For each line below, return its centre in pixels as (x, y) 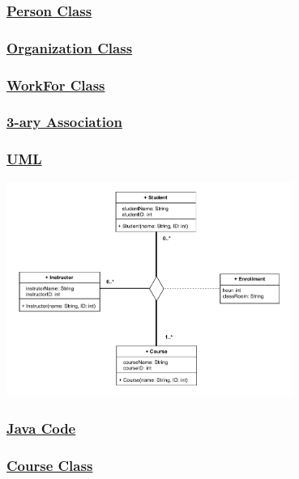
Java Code (41, 428)
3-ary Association (64, 122)
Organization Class (70, 47)
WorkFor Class (56, 85)
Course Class (50, 465)
